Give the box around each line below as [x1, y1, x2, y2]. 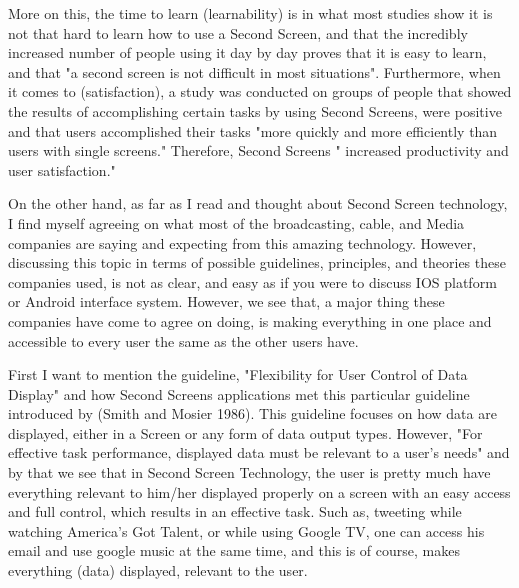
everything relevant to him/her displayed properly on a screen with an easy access [8, 481, 511, 502]
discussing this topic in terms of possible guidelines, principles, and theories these [8, 252, 506, 273]
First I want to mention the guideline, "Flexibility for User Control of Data [8, 364, 468, 385]
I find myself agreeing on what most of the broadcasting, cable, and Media [8, 212, 465, 233]
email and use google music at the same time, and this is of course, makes [8, 540, 460, 561]
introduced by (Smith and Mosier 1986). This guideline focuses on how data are [8, 403, 497, 424]
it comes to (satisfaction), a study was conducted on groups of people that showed [8, 81, 512, 102]
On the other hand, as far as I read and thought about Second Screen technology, [8, 193, 508, 214]
